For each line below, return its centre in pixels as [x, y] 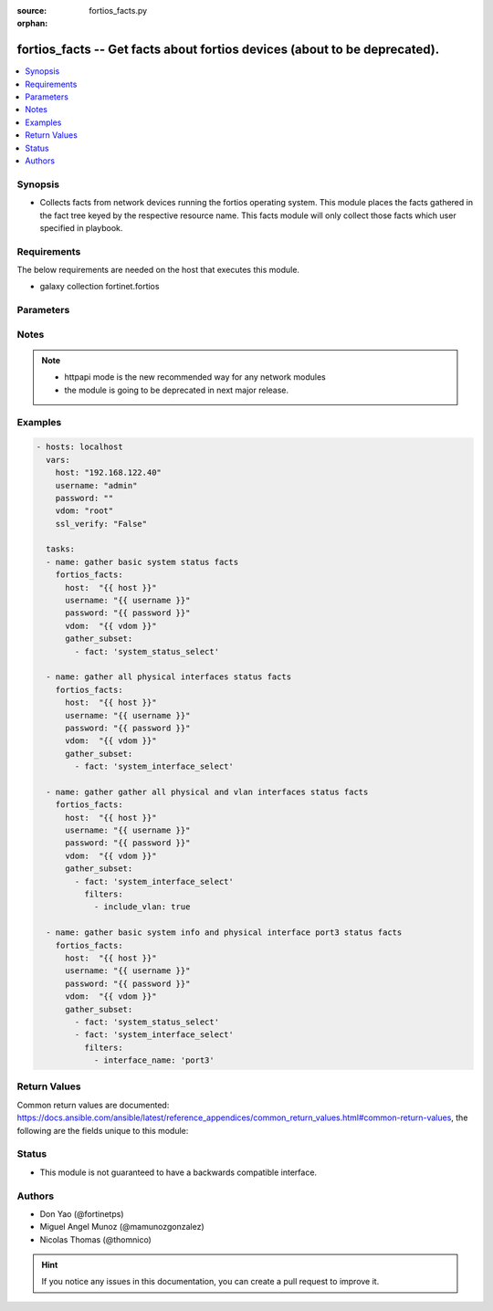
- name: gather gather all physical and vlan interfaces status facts [207, 792]
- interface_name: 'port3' [154, 1060]
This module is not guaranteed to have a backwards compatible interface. [178, 1172]
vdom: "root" [84, 511]
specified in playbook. [81, 227]
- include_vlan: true [142, 907]
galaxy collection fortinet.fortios [100, 287]
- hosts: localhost [79, 447]
